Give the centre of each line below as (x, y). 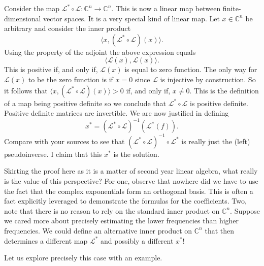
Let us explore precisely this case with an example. (83, 258)
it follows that (26, 90)
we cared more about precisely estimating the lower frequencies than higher (122, 221)
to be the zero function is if (71, 79)
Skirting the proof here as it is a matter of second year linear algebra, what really (131, 171)
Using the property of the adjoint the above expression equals (100, 52)
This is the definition (226, 90)
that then (220, 230)
